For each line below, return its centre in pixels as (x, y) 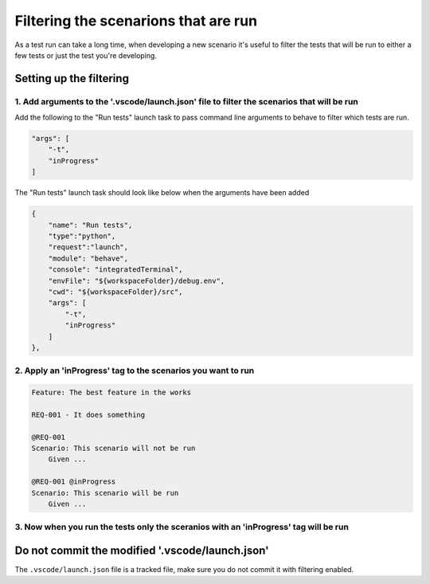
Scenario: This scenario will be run (105, 493)
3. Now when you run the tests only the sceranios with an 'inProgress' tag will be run (182, 527)
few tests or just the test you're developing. (86, 55)
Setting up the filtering (72, 78)
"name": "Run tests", (90, 225)
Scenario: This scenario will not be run (113, 448)
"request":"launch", (88, 247)
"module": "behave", (88, 258)
